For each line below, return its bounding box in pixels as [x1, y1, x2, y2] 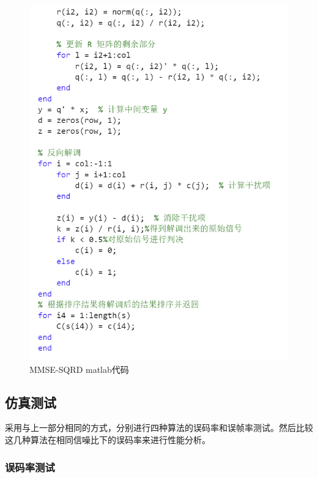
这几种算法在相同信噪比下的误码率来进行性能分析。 [5, 433, 210, 446]
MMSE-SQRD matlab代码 [29, 362, 129, 375]
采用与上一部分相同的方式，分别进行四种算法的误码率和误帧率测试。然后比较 [5, 421, 313, 434]
